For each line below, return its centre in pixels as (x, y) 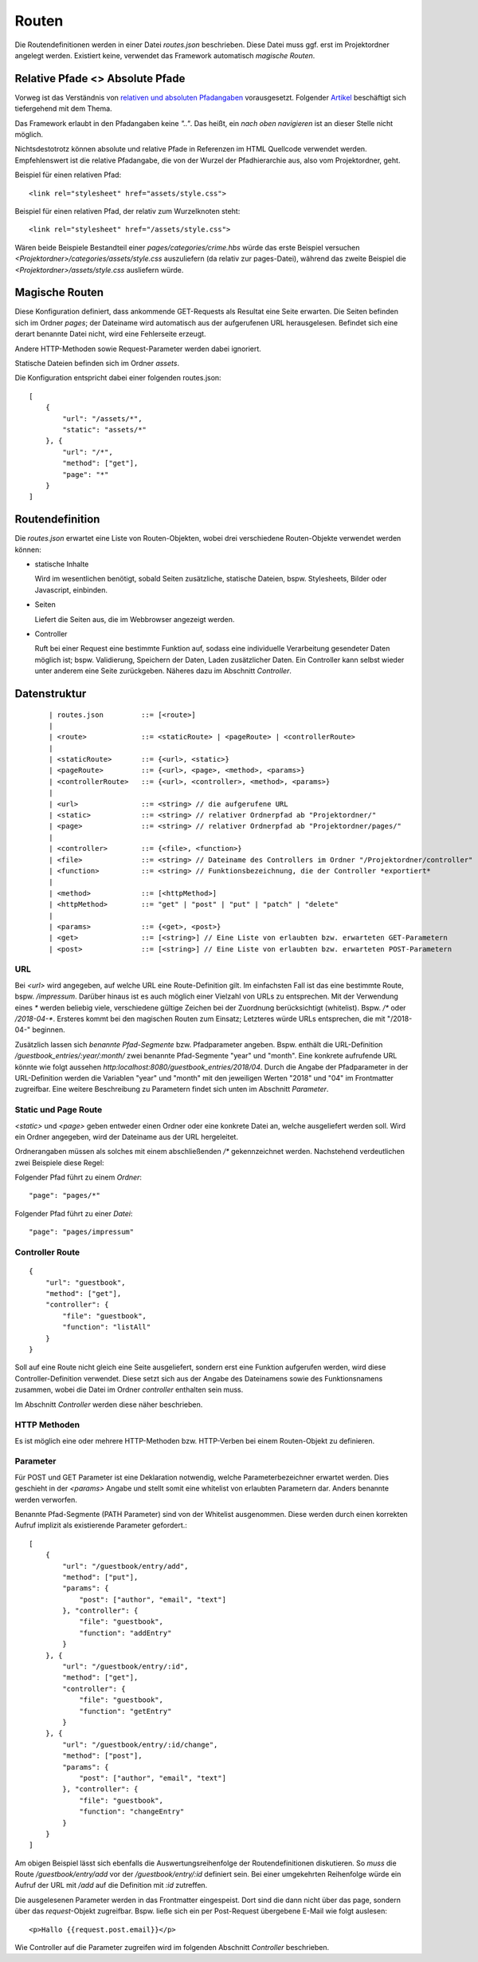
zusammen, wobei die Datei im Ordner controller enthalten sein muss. (129, 1390)
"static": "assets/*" (105, 429)
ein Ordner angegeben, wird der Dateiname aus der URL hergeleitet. (127, 1137)
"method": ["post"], (102, 1756)
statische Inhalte (62, 564)
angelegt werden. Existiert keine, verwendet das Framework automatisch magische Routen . (165, 55)
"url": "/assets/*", (102, 418)
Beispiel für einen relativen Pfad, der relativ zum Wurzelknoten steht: (127, 211)
